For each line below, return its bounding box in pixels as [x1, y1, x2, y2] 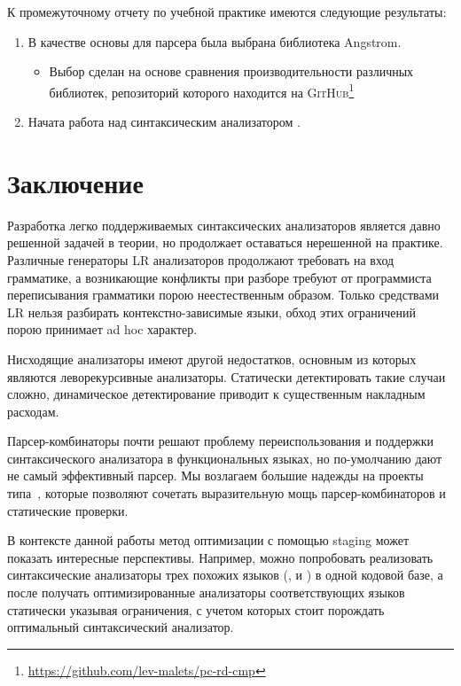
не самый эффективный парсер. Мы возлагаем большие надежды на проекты [7, 466, 424, 485]
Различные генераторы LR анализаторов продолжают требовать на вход [7, 250, 395, 269]
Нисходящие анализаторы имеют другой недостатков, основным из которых [7, 349, 417, 368]
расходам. [7, 401, 59, 420]
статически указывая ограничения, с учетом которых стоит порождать [7, 600, 385, 619]
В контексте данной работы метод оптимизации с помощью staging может [7, 531, 409, 550]
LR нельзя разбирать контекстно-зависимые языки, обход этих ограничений [7, 302, 416, 321]
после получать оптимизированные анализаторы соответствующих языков [7, 583, 405, 602]
